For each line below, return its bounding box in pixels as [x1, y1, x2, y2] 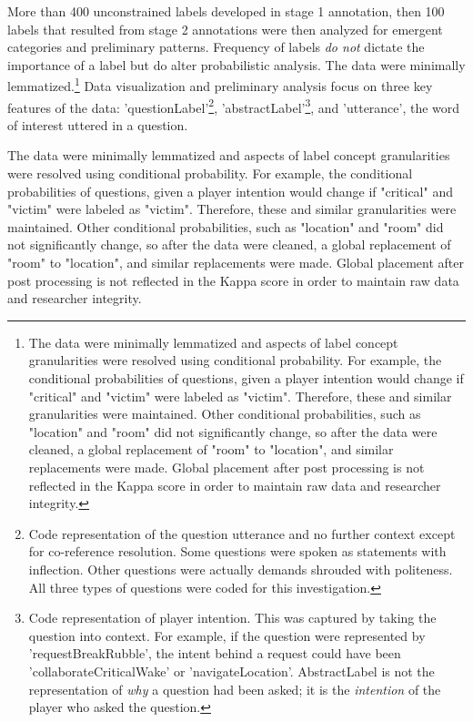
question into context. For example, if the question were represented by [28, 625, 426, 645]
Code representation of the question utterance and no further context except [28, 524, 456, 543]
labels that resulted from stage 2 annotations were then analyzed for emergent [7, 19, 443, 38]
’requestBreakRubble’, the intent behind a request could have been [28, 644, 401, 663]
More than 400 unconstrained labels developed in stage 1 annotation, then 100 [7, 2, 445, 20]
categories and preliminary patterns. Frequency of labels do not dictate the [7, 37, 425, 56]
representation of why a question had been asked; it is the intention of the [28, 679, 441, 698]
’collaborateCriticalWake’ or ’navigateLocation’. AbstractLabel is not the [28, 661, 435, 680]
